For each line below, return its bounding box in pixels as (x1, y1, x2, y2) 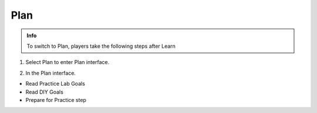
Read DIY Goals (25, 88, 64, 96)
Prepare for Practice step (25, 96, 86, 103)
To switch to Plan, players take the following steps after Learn (26, 43, 176, 50)
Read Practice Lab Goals (25, 80, 85, 87)
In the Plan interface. (25, 69, 76, 76)
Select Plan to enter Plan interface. (25, 59, 110, 66)
